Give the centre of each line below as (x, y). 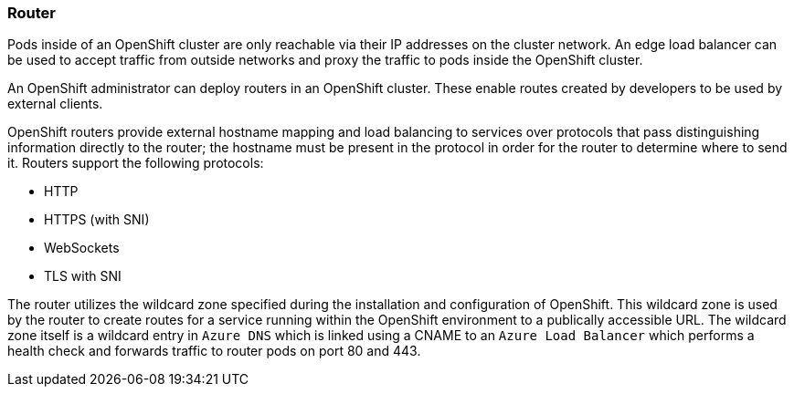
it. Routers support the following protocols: (136, 163)
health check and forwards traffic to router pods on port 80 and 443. (214, 351)
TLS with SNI (83, 276)
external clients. (55, 104)
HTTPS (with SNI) (97, 220)
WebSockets (82, 248)
